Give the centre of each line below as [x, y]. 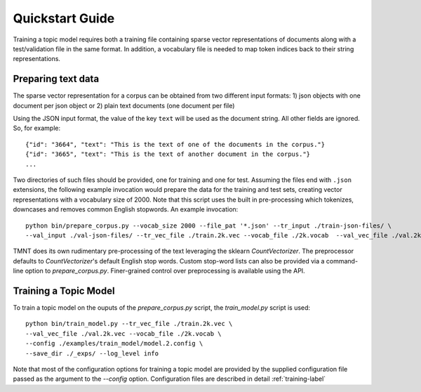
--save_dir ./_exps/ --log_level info [92, 353]
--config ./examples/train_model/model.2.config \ [114, 344]
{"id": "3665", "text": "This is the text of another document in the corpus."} [168, 154]
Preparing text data [56, 79]
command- [342, 261]
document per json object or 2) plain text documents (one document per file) [124, 105]
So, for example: [37, 128]
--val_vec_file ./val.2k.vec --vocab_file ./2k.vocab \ [123, 333]
